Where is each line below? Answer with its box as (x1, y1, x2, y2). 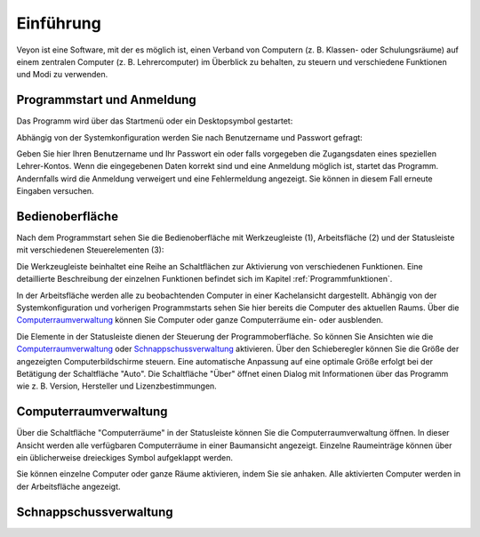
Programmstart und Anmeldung (16, 92, 197, 108)
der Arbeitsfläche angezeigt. (16, 481, 121, 492)
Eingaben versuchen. (16, 186, 94, 196)
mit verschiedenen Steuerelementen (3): (16, 244, 164, 255)
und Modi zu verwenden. (16, 69, 108, 80)
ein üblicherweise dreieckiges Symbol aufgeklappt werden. (16, 453, 234, 463)
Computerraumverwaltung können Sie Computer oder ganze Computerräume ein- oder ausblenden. (16, 315, 384, 325)
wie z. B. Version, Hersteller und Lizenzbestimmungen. (16, 381, 217, 391)
